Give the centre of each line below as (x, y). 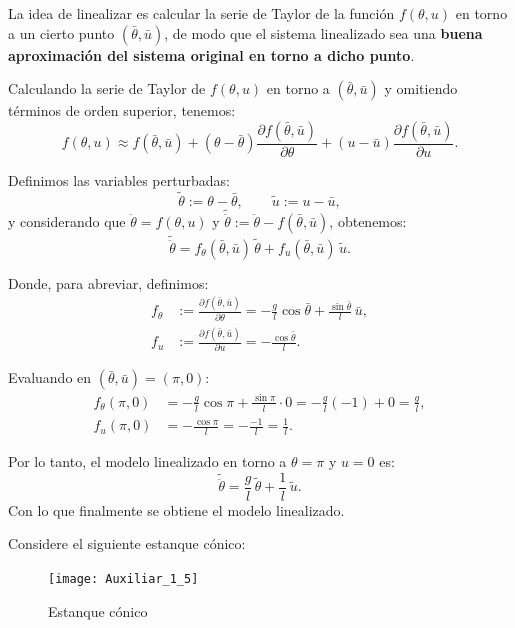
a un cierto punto (61, 32)
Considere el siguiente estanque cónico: (127, 543)
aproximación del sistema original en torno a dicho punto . (211, 54)
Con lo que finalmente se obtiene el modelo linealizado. (176, 509)
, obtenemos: (368, 221)
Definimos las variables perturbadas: (119, 179)
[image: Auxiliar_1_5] (123, 579)
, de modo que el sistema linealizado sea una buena (323, 32)
